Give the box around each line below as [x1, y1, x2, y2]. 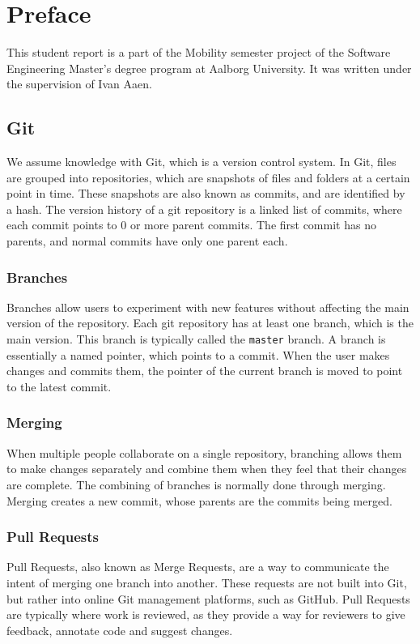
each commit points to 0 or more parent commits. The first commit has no [6, 216, 376, 233]
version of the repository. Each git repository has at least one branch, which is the [6, 314, 414, 331]
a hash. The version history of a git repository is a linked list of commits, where [6, 200, 402, 217]
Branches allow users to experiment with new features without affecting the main [6, 298, 409, 315]
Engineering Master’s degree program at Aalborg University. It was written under [6, 59, 412, 76]
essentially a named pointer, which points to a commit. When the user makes [6, 346, 390, 363]
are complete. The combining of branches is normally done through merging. [6, 476, 386, 493]
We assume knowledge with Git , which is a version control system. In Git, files [6, 153, 397, 170]
